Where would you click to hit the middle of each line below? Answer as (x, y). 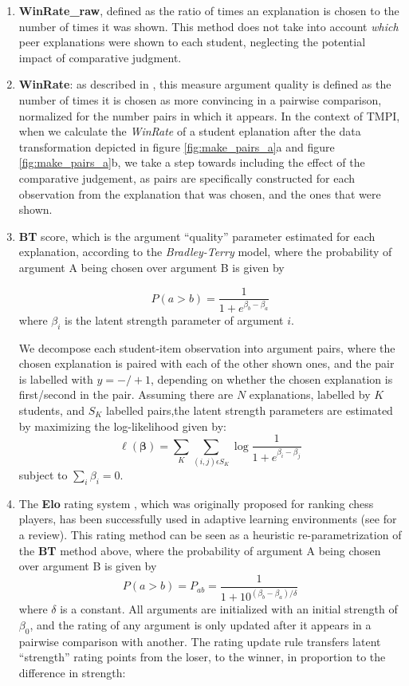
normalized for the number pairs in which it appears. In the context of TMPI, (209, 115)
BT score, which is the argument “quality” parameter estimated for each (197, 236)
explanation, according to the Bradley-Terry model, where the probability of (205, 252)
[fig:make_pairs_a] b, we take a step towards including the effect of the (192, 162)
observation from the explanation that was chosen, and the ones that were (200, 193)
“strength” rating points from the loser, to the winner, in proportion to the (202, 657)
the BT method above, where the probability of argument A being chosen (200, 550)
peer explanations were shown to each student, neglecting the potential (192, 42)
